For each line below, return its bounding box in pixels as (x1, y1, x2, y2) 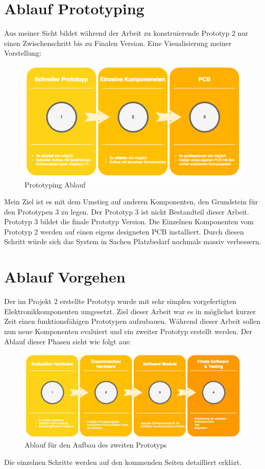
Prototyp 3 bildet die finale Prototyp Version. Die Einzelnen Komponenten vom (4, 216, 254, 227)
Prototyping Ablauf (25, 179, 86, 190)
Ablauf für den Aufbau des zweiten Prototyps (25, 439, 167, 450)
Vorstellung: (4, 48, 42, 58)
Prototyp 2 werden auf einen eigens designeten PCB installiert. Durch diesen (4, 226, 244, 237)
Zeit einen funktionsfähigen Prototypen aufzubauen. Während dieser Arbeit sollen (4, 316, 260, 326)
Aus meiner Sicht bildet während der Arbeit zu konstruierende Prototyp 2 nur (4, 28, 249, 38)
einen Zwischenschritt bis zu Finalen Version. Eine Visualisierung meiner (4, 37, 232, 48)
